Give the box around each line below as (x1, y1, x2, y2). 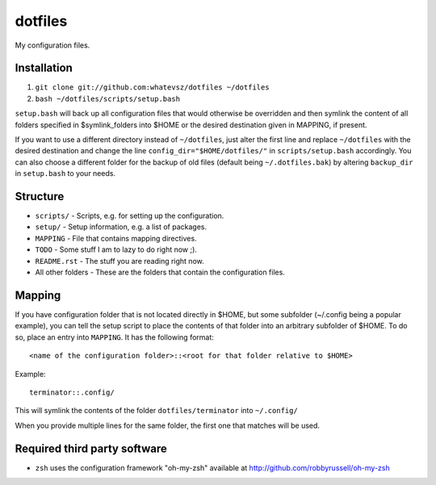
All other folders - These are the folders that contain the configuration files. (35, 267, 286, 278)
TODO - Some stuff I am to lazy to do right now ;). (35, 245, 198, 254)
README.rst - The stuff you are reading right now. (35, 256, 205, 265)
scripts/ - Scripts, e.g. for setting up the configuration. (35, 211, 224, 221)
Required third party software (15, 441, 167, 455)
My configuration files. (15, 40, 90, 50)
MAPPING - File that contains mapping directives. (35, 233, 197, 243)
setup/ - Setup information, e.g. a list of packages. (35, 222, 208, 232)
